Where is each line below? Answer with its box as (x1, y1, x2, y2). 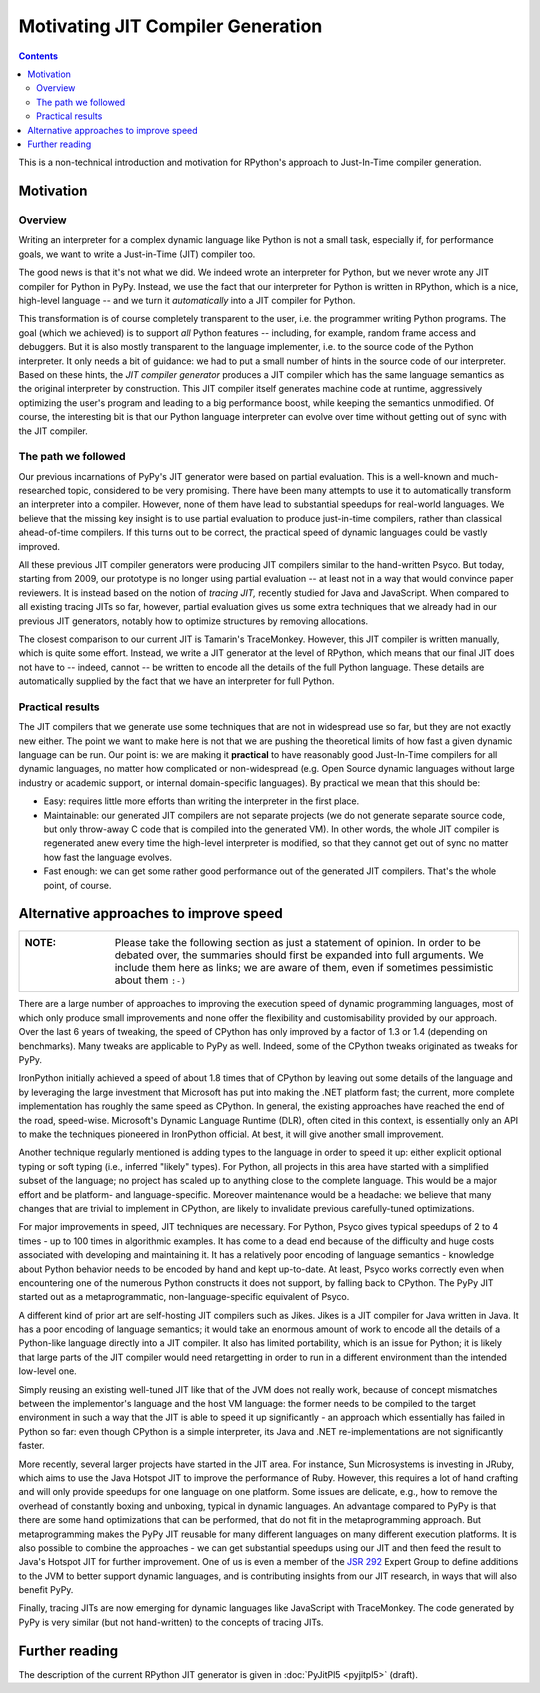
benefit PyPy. (18, 1584, 74, 1596)
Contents (18, 50, 59, 62)
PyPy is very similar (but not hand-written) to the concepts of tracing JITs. (18, 1616, 324, 1628)
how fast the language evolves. (43, 851, 172, 863)
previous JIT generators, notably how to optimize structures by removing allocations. (18, 615, 369, 627)
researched (18, 485, 66, 497)
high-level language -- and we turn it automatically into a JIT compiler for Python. (18, 295, 356, 306)
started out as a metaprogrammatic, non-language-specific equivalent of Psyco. (18, 1291, 350, 1303)
